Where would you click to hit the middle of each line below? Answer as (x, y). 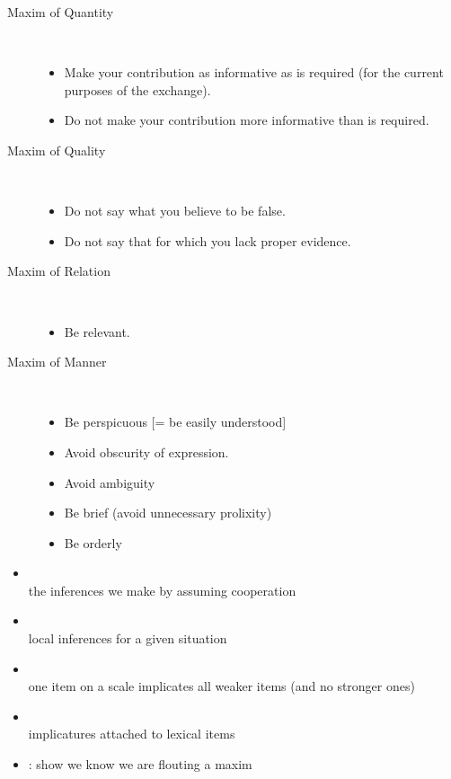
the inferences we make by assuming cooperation (162, 590)
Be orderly (93, 542)
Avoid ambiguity (110, 482)
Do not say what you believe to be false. (175, 211)
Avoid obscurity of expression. (146, 451)
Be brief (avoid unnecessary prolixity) (168, 513)
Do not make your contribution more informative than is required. (247, 120)
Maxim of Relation (59, 271)
